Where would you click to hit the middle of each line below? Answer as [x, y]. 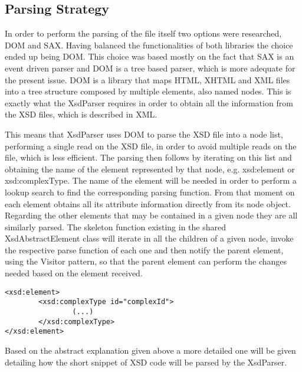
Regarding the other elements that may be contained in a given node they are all [151, 215]
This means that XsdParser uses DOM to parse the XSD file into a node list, [144, 134]
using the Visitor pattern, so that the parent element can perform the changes [146, 261]
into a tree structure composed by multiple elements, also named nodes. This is [148, 91]
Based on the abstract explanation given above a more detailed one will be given [150, 350]
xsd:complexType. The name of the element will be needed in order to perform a [151, 180]
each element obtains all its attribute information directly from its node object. [148, 203]
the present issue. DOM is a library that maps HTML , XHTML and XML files [147, 79]
